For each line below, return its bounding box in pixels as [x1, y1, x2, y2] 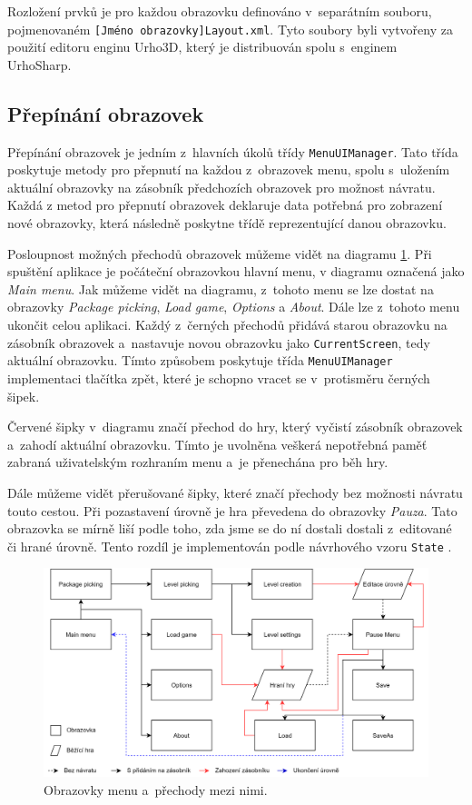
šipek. [7, 386, 40, 405]
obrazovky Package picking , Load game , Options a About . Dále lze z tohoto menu [7, 297, 460, 316]
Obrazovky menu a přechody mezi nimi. [44, 780, 268, 799]
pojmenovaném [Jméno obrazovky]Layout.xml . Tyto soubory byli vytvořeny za [7, 19, 453, 38]
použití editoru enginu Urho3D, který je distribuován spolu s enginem [7, 37, 398, 56]
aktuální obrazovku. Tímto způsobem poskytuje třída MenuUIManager [7, 351, 393, 370]
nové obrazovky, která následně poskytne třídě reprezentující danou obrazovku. [7, 214, 447, 233]
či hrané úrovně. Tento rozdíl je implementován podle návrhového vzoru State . [7, 536, 452, 555]
